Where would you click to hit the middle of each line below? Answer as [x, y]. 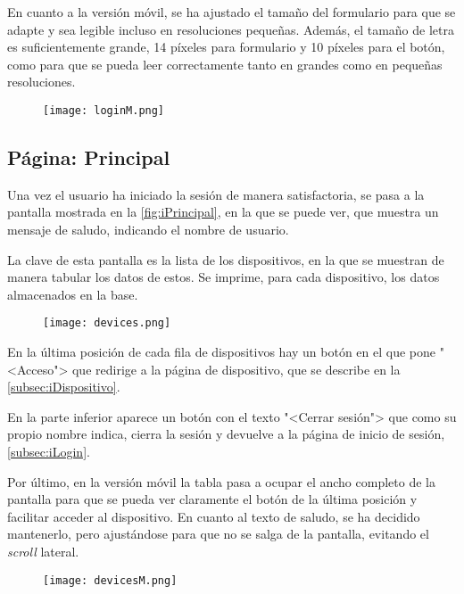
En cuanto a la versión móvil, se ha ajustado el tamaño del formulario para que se [232, 12]
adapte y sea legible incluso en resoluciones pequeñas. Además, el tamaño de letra [231, 29]
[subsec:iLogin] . [49, 452]
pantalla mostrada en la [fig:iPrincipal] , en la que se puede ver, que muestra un [223, 212]
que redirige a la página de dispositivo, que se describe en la [236, 369]
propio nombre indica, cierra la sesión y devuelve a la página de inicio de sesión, [226, 434]
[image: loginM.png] [104, 110]
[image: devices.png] [107, 323]
